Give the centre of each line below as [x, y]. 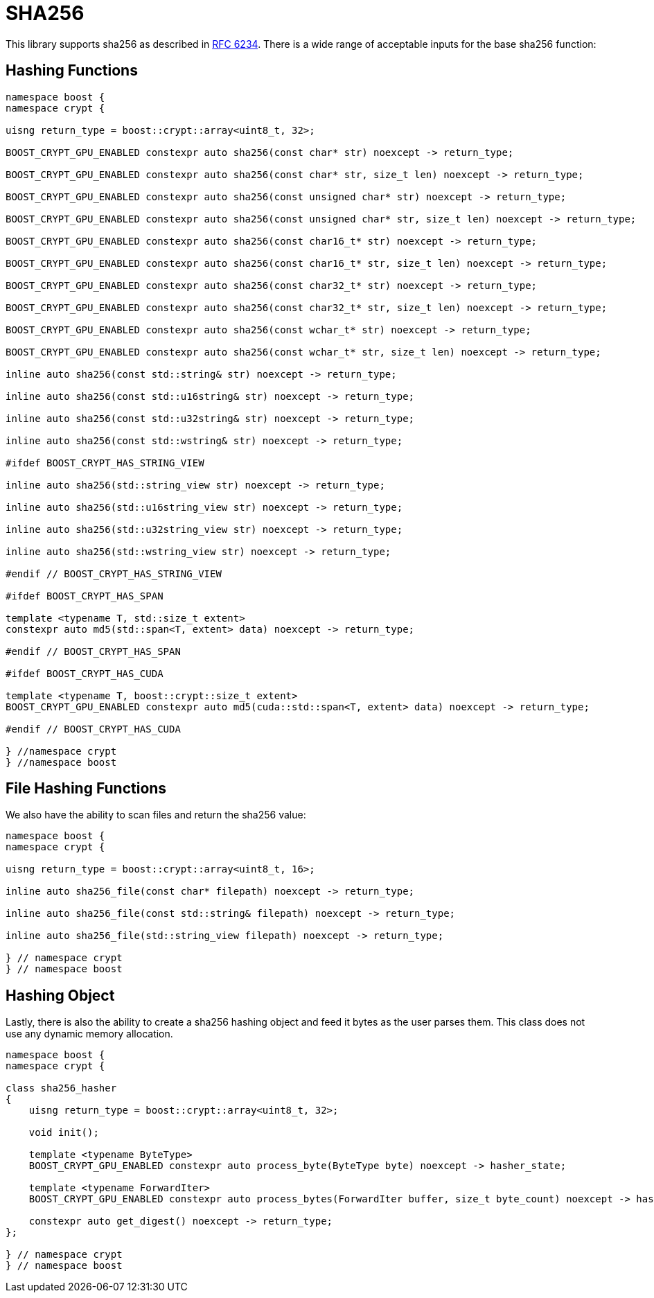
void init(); [64, 1133]
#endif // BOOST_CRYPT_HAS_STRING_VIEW [114, 573]
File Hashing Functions [86, 789]
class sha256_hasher [61, 1088]
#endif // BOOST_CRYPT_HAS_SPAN [93, 651]
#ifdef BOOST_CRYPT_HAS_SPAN [85, 596]
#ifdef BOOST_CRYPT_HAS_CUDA [85, 673]
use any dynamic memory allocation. [89, 1034]
